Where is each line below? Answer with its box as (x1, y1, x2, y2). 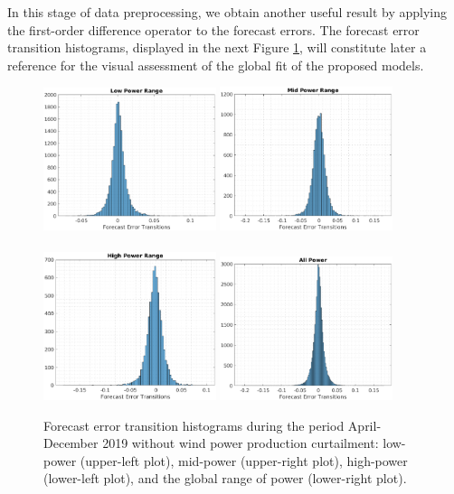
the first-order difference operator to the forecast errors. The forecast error (7, 20, 420, 39)
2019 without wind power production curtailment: (102, 433, 379, 452)
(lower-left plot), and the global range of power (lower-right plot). (43, 469, 407, 488)
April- (347, 415, 382, 434)
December (43, 433, 99, 452)
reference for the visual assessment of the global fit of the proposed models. (7, 55, 424, 74)
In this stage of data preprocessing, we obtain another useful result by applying (7, 3, 447, 21)
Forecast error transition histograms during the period (43, 415, 345, 434)
